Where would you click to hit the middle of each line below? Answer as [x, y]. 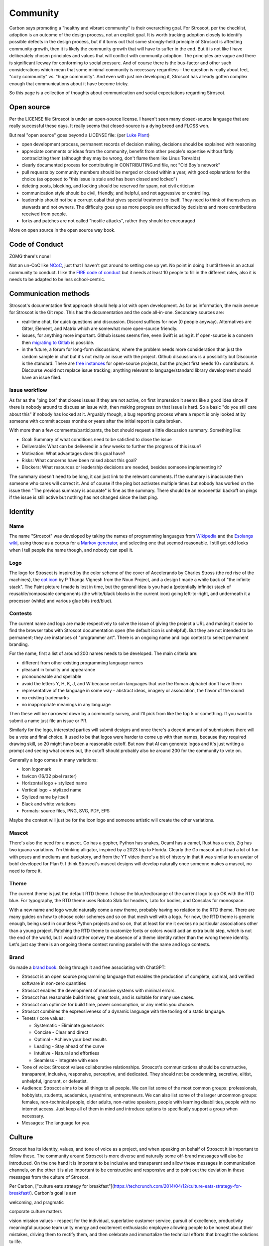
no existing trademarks [45, 697]
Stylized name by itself [45, 797]
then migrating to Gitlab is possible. [58, 342]
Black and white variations [49, 804]
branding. [19, 644]
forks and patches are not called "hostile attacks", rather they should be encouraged [108, 221]
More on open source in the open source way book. [62, 230]
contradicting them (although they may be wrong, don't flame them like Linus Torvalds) [111, 158]
